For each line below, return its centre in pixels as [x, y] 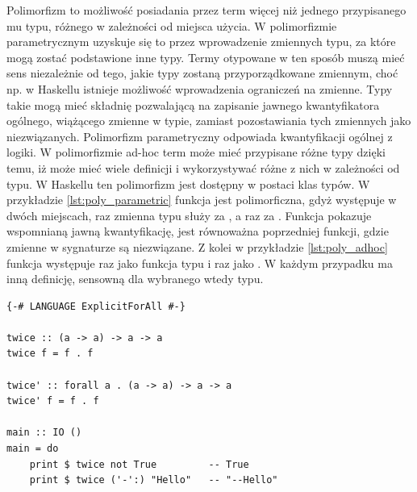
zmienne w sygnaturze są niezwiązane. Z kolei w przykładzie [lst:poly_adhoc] [197, 246]
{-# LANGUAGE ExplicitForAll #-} [96, 306]
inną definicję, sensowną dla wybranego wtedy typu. [135, 279]
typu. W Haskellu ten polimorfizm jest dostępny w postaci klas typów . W [188, 183]
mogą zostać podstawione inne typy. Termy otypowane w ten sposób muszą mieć [206, 57]
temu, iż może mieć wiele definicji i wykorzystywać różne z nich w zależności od [203, 167]
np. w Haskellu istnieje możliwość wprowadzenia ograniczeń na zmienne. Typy [200, 88]
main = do [33, 449]
